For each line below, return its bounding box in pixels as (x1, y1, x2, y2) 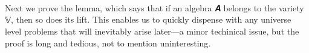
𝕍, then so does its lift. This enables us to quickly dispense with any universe (5, 13, 291, 26)
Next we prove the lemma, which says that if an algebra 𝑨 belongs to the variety (5, 1, 304, 14)
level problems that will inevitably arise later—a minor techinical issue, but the (5, 24, 299, 37)
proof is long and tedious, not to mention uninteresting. (5, 36, 211, 49)
